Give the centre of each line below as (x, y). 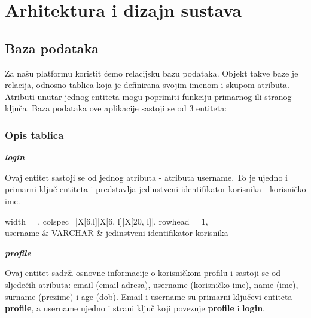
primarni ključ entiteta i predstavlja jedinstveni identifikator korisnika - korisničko (155, 189)
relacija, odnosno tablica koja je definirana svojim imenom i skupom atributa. (147, 85)
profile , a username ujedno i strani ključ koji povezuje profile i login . (135, 308)
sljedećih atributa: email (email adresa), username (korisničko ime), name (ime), (152, 284)
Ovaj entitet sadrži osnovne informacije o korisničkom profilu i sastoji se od (143, 273)
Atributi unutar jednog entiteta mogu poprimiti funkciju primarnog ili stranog (148, 96)
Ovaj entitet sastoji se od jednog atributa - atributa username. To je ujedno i (146, 177)
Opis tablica (34, 134)
